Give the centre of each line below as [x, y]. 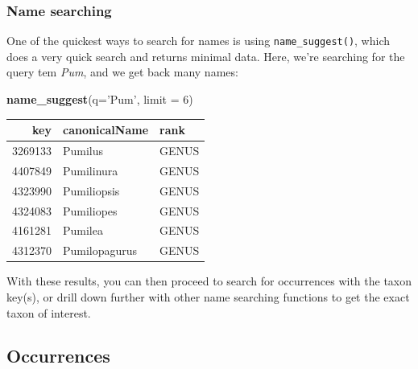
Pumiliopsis [91, 190]
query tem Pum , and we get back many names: [122, 72]
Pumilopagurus [100, 250]
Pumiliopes [90, 210]
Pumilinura [91, 170]
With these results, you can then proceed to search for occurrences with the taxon [209, 281]
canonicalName [106, 130]
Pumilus [83, 150]
